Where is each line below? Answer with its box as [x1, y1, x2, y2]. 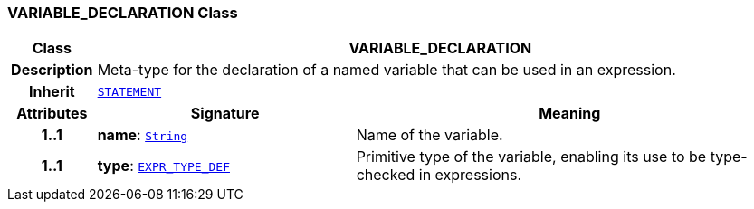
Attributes [16, 104, 88, 123]
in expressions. [418, 166, 522, 185]
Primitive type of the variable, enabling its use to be [356, 147, 707, 166]
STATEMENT [97, 84, 162, 99]
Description [11, 61, 93, 80]
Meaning [539, 104, 601, 123]
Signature [190, 104, 260, 123]
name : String [97, 126, 188, 145]
